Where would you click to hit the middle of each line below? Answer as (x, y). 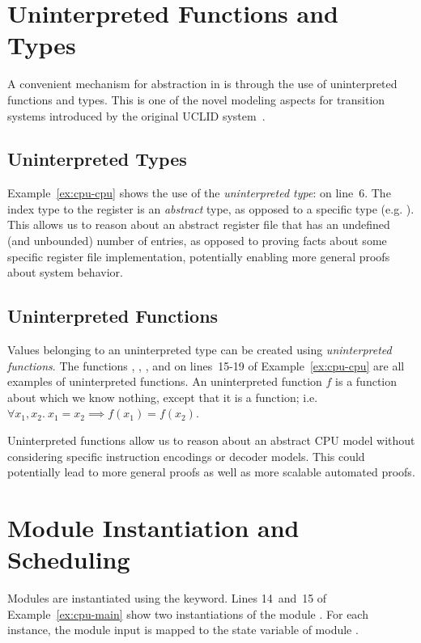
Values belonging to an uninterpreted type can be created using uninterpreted (200, 350)
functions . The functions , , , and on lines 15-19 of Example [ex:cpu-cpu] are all (206, 365)
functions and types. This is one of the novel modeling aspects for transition (196, 99)
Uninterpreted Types (97, 159)
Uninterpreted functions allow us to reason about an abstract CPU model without (211, 440)
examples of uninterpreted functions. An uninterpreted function (165, 381)
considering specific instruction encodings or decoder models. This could (186, 456)
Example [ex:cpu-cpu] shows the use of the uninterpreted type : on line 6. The (199, 193)
